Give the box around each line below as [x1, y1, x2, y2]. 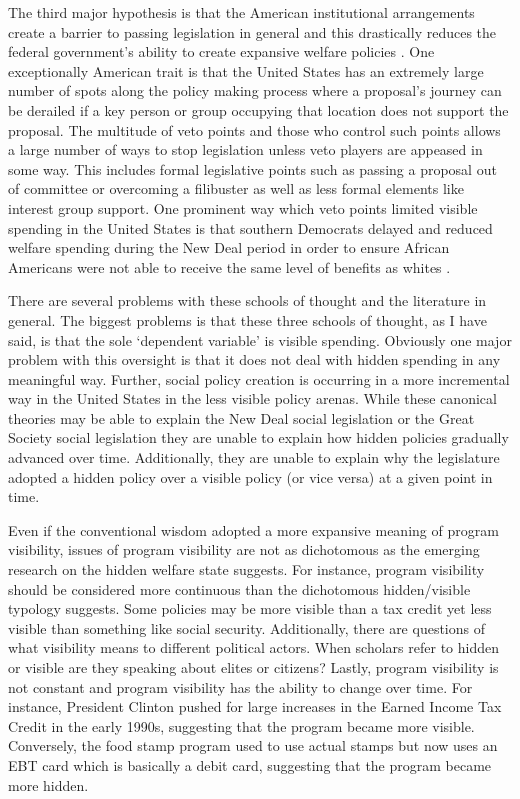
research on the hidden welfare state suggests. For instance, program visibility [8, 559, 485, 580]
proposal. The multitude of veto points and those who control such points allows [8, 119, 501, 140]
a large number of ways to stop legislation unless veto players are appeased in [8, 139, 483, 160]
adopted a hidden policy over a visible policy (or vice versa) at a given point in [8, 466, 493, 487]
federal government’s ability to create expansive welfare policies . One [8, 41, 435, 62]
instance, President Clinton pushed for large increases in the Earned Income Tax [8, 696, 502, 717]
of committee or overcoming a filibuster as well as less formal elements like [8, 178, 464, 199]
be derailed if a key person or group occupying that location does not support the [8, 99, 509, 120]
